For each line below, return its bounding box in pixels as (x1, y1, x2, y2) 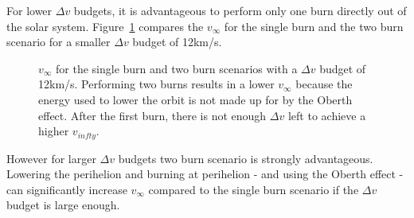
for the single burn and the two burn (224, 18, 404, 34)
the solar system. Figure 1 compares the (6, 18, 204, 34)
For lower (6, 2, 53, 18)
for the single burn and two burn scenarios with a (56, 60, 298, 76)
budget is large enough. (6, 197, 120, 213)
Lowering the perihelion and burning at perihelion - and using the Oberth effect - (6, 165, 404, 182)
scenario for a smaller (6, 33, 111, 50)
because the (295, 76, 353, 92)
